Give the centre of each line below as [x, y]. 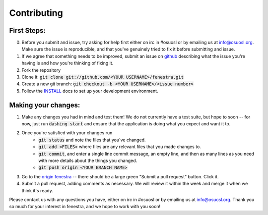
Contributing [36, 13]
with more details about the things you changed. [88, 161]
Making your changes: [45, 105]
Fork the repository [41, 70]
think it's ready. [37, 190]
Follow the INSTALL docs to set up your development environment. [90, 91]
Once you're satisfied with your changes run [67, 133]
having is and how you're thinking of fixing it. [67, 63]
